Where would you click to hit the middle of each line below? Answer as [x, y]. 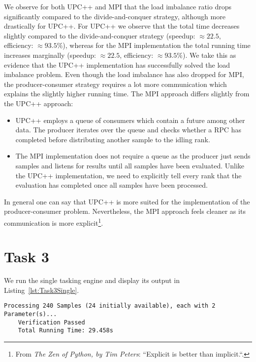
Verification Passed [51, 322]
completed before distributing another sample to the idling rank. [113, 139]
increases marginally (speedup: [50, 55]
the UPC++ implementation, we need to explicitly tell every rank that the [128, 175]
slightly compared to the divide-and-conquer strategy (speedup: [100, 35]
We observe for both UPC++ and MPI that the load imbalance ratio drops [118, 6]
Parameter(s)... [31, 314]
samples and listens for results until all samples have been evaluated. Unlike [130, 165]
